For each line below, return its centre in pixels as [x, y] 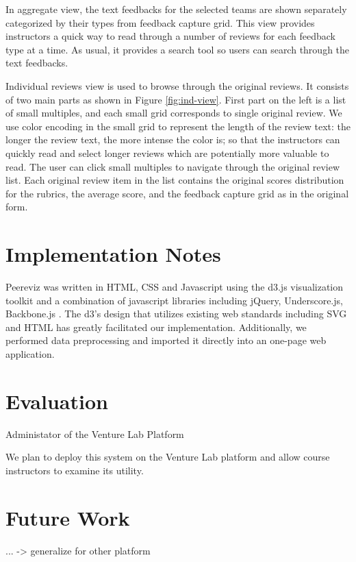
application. [30, 354]
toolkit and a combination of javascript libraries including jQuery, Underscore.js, [174, 300]
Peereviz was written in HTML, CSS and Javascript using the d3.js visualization [175, 287]
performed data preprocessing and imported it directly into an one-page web [166, 340]
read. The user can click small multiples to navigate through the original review [173, 166]
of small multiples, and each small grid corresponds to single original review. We [174, 113]
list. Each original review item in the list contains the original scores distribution [175, 180]
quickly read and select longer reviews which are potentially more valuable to [167, 152]
